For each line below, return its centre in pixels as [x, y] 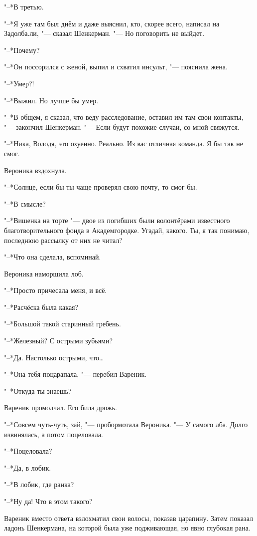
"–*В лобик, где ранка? [39, 484]
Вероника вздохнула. [35, 170]
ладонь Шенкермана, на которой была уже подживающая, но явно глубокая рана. [127, 528]
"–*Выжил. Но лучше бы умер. [51, 100]
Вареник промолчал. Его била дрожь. [61, 407]
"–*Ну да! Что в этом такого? [48, 501]
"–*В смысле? [25, 203]
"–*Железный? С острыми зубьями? [59, 341]
